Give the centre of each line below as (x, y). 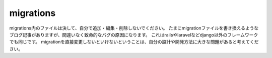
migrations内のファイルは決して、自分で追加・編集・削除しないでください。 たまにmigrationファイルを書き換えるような (134, 28)
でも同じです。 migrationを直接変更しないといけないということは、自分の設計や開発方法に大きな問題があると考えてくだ (134, 42)
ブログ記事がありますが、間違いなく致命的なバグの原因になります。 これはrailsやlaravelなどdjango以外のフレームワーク (134, 34)
